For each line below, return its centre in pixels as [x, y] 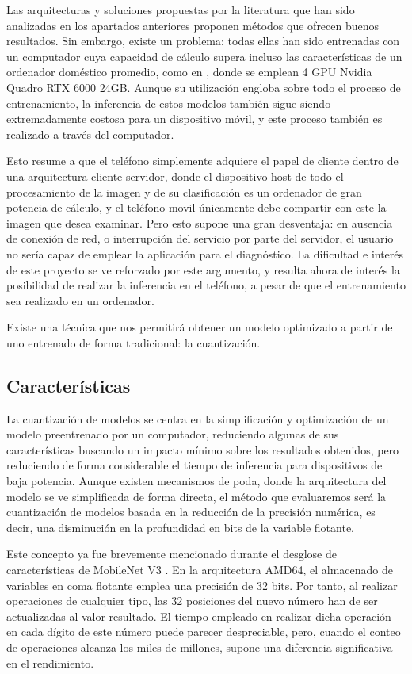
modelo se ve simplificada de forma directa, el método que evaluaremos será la [196, 496]
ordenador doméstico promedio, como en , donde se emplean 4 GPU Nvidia [189, 72]
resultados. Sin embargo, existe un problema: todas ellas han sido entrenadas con [203, 41]
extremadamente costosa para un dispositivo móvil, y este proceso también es [195, 119]
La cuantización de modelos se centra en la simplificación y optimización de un [198, 418]
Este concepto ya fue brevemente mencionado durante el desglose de [172, 554]
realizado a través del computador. [90, 134]
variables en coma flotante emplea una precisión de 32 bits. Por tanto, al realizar [202, 585]
